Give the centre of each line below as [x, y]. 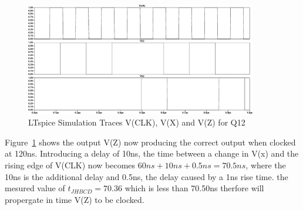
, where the [266, 165]
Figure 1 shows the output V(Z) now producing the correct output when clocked [150, 142]
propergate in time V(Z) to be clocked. [75, 199]
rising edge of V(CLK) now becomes [70, 165]
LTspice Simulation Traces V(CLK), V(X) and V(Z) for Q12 [137, 122]
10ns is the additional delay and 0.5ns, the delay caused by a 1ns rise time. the [147, 176]
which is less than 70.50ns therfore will [194, 188]
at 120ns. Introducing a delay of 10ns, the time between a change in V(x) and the [152, 153]
